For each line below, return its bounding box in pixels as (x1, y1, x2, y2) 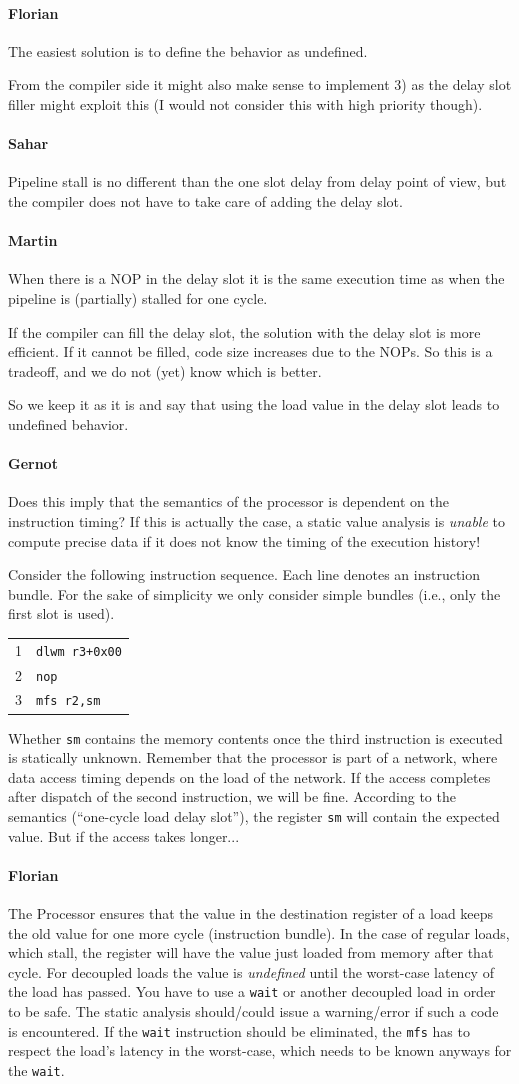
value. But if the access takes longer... (8, 825, 240, 846)
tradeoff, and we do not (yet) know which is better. (8, 360, 322, 381)
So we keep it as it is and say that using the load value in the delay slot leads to (8, 394, 500, 415)
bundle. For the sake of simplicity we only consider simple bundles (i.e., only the (8, 583, 501, 604)
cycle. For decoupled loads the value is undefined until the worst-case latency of (8, 961, 494, 982)
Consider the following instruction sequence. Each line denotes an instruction (8, 564, 481, 585)
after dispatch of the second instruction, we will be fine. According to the (8, 786, 456, 807)
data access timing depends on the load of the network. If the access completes (8, 766, 491, 787)
